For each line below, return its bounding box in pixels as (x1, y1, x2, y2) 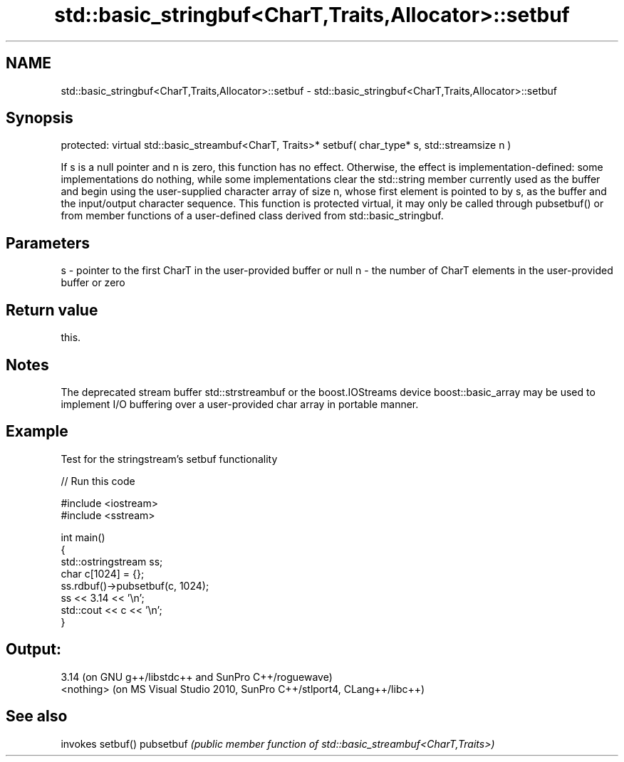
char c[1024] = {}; (61, 567, 145, 580)
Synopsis (6, 109, 73, 127)
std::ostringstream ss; (61, 555, 163, 568)
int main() (61, 531, 105, 543)
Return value (6, 301, 98, 319)
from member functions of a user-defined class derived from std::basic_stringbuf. (61, 209, 444, 222)
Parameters (6, 234, 90, 252)
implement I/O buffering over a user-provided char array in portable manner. (61, 397, 419, 410)
